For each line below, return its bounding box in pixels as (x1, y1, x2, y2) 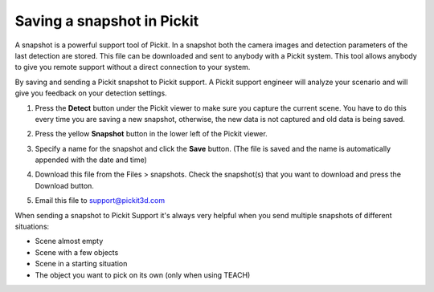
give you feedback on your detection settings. (14, 88, 168, 98)
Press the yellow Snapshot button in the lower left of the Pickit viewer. (35, 129, 268, 139)
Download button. (35, 180, 94, 190)
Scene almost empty (35, 237, 104, 246)
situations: (14, 221, 50, 232)
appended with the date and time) (35, 155, 148, 164)
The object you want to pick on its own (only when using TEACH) (35, 270, 251, 280)
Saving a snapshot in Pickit (14, 12, 199, 30)
